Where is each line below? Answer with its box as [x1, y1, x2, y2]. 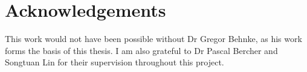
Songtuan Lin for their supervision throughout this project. [5, 56, 224, 68]
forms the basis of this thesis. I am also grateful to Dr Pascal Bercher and [5, 44, 278, 56]
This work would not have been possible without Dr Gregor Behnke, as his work [5, 32, 302, 45]
